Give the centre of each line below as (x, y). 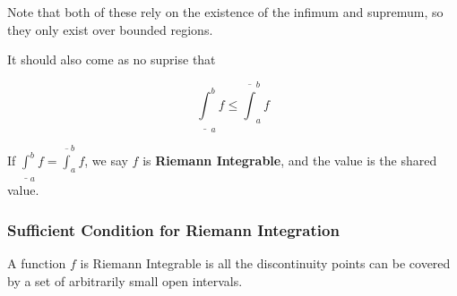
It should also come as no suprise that (112, 59)
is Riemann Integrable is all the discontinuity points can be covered (265, 263)
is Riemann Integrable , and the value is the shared (290, 161)
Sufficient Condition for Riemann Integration (173, 229)
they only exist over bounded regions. (110, 29)
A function (37, 263)
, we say (106, 161)
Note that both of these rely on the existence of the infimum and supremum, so (225, 12)
